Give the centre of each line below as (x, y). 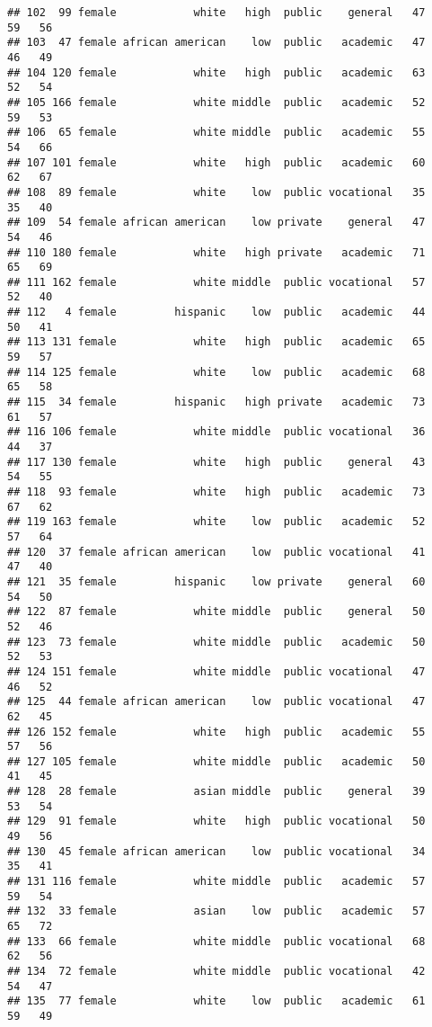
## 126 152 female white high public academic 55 (216, 732)
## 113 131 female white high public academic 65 (216, 342)
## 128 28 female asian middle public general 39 (216, 792)
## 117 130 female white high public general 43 (216, 462)
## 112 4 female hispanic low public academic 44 (216, 313)
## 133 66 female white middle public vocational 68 (216, 941)
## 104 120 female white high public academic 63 (216, 72)
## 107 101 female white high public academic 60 (216, 162)
